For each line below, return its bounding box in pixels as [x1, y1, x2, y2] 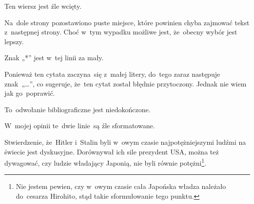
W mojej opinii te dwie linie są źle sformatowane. [4, 120, 155, 131]
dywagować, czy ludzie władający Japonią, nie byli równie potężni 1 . [4, 156, 207, 168]
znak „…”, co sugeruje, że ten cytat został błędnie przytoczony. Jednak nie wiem [4, 78, 247, 88]
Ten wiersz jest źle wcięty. [4, 1, 82, 11]
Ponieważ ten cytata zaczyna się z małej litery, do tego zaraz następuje [4, 68, 220, 79]
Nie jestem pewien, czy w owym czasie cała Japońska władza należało [16, 181, 226, 191]
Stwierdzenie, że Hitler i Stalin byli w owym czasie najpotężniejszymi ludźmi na [4, 136, 246, 147]
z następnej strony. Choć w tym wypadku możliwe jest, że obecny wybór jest [4, 27, 237, 37]
